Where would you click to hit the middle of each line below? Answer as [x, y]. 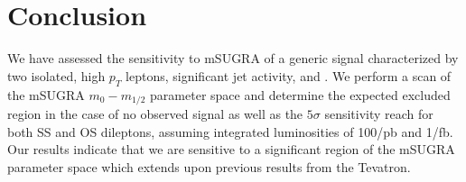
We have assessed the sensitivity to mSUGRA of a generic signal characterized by [233, 58]
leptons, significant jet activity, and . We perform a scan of [289, 75]
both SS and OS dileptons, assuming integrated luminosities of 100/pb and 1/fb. [230, 131]
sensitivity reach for [379, 113]
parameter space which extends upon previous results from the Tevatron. [209, 166]
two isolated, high [56, 75]
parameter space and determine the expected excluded [300, 94]
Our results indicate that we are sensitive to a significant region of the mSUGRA [231, 149]
